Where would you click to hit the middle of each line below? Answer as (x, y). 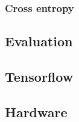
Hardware (36, 111)
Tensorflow (39, 77)
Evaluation (39, 41)
